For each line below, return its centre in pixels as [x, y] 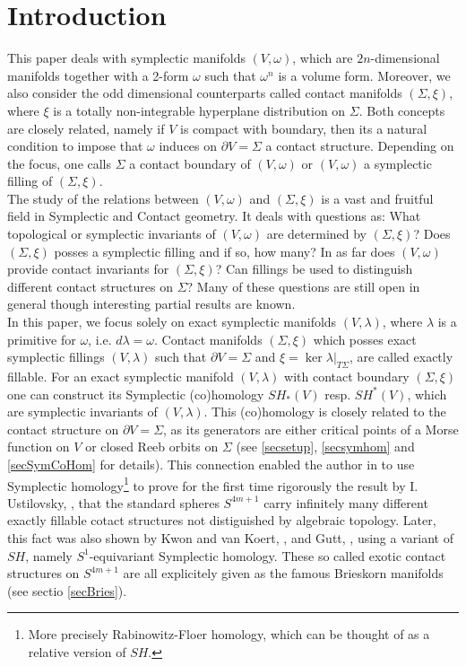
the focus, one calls [60, 163]
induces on [188, 146]
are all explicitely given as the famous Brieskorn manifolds [283, 573]
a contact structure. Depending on [360, 146]
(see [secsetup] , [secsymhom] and [325, 447]
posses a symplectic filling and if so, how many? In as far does [224, 251]
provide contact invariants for [88, 269]
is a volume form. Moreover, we [364, 75]
